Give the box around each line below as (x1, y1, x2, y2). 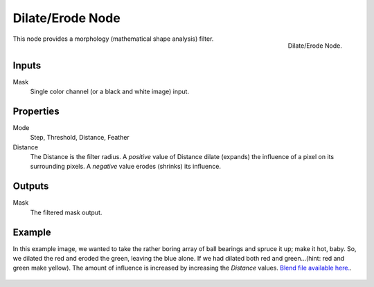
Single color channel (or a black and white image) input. (30, 87, 190, 96)
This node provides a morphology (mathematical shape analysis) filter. (12, 35, 214, 43)
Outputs (12, 180, 49, 192)
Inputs (12, 59, 42, 71)
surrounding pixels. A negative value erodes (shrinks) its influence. (30, 163, 222, 171)
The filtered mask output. (30, 208, 103, 216)
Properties (12, 105, 60, 117)
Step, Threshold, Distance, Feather (30, 133, 130, 142)
